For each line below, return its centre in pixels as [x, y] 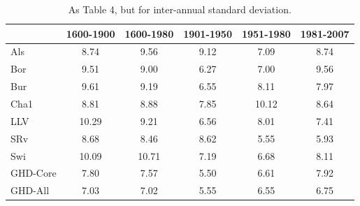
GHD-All [30, 190]
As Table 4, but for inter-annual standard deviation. [180, 9]
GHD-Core [34, 173]
